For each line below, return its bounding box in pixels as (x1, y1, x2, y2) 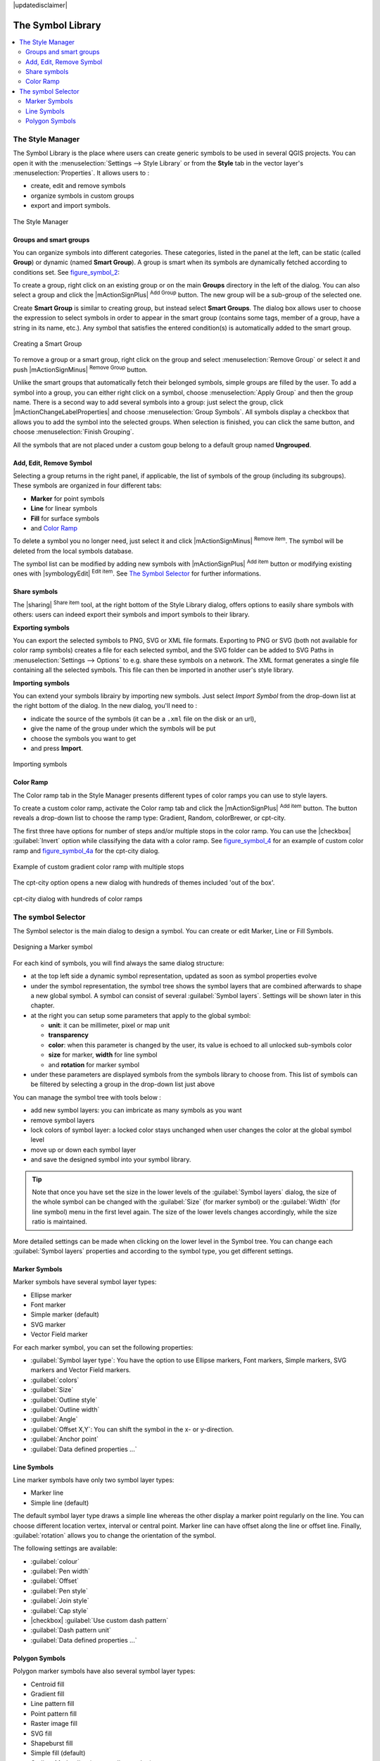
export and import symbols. (30, 201, 111, 210)
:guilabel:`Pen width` (30, 1567, 91, 1576)
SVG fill (30, 1729, 52, 1738)
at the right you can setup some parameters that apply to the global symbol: (30, 1011, 251, 1019)
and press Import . (30, 744, 84, 752)
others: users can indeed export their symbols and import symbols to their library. (13, 610, 250, 619)
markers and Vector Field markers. (30, 1366, 132, 1374)
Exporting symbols (13, 623, 70, 632)
